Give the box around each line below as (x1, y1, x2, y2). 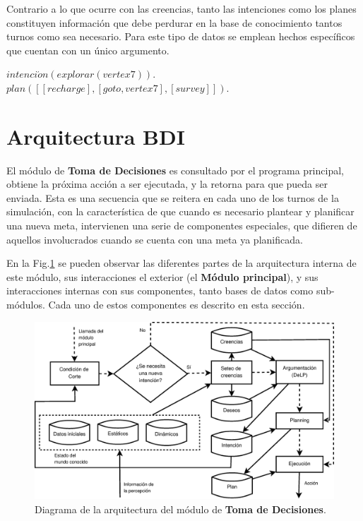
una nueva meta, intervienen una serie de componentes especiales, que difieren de (6, 218, 357, 233)
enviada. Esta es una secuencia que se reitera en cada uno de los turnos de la (6, 190, 339, 205)
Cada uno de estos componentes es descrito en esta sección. (48, 297, 305, 312)
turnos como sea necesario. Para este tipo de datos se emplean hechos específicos (6, 29, 355, 44)
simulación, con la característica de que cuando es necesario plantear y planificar (6, 204, 355, 219)
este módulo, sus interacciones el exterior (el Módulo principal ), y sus (6, 269, 319, 284)
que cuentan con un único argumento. (6, 42, 169, 57)
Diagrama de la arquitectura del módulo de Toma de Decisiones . (35, 501, 326, 516)
